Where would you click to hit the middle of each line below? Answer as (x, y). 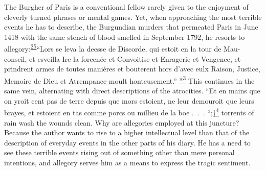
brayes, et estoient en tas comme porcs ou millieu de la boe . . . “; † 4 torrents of (129, 112)
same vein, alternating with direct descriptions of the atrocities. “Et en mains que (132, 91)
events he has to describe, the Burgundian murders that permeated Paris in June (131, 27)
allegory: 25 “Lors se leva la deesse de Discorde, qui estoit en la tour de (113, 48)
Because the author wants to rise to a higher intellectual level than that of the (127, 132)
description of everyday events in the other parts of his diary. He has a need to (127, 142)
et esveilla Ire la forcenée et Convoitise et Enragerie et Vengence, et (135, 58)
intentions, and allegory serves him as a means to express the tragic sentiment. (127, 162)
